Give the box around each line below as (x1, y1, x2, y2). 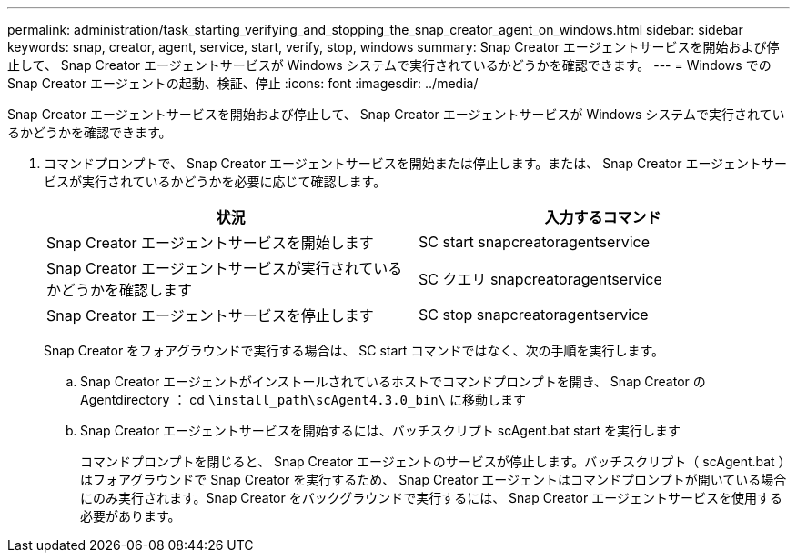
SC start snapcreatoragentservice (419, 233, 650, 251)
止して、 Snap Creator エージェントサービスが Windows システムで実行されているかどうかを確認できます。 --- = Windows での (7, 57, 772, 73)
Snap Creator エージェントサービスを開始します (46, 234, 374, 252)
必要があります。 (80, 508, 181, 524)
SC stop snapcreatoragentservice (419, 305, 649, 324)
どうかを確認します (61, 281, 193, 299)
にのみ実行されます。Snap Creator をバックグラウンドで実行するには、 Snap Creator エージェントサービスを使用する (80, 490, 782, 505)
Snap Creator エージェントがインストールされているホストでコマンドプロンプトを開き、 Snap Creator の (80, 374, 706, 389)
